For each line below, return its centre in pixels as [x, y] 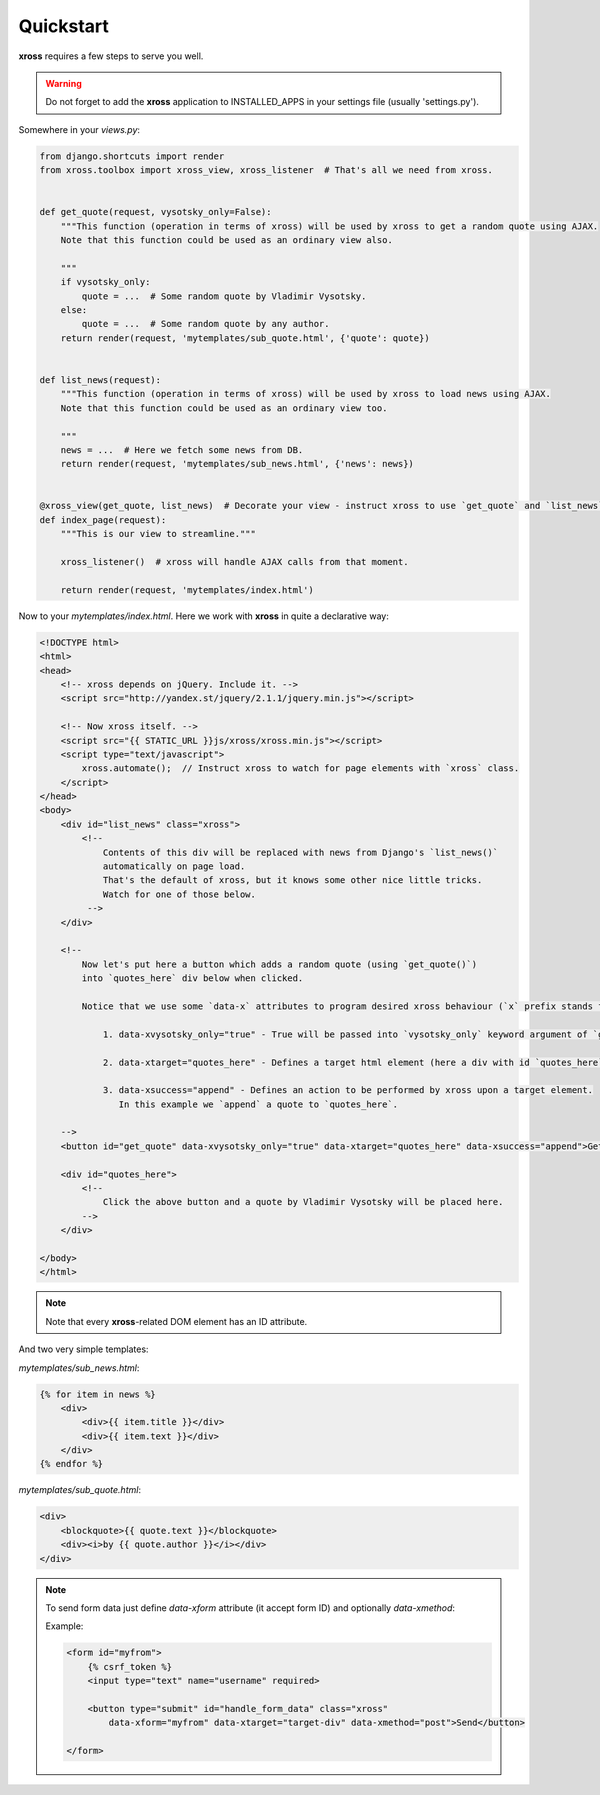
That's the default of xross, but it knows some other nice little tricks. [292, 880]
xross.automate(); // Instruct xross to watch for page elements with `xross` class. [300, 768]
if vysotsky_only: [105, 282]
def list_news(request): [100, 379]
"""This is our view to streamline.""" [158, 534]
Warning [63, 83]
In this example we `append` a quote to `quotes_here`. [258, 1104]
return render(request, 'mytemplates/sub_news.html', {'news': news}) [237, 464]
